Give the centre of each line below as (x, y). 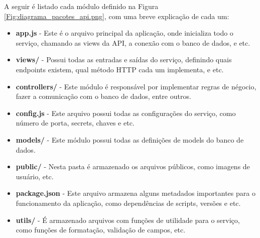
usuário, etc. (35, 176)
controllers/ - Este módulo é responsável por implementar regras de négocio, (136, 86)
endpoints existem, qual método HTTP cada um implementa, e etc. (120, 69)
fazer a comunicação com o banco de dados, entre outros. (103, 96)
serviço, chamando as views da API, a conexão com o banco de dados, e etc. (133, 42)
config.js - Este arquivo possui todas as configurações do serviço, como (126, 113)
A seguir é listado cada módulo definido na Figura (81, 6)
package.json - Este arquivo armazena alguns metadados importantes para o (136, 193)
